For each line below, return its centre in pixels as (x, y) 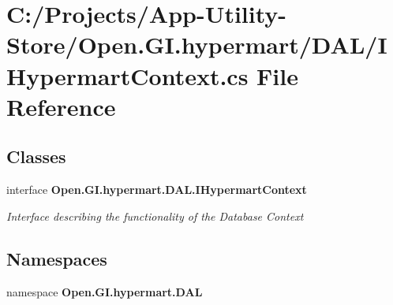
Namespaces (57, 258)
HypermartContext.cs (127, 75)
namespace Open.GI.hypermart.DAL (105, 291)
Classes (36, 156)
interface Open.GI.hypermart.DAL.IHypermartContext (157, 190)
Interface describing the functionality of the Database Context (155, 216)
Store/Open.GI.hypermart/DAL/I (197, 45)
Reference (61, 106)
